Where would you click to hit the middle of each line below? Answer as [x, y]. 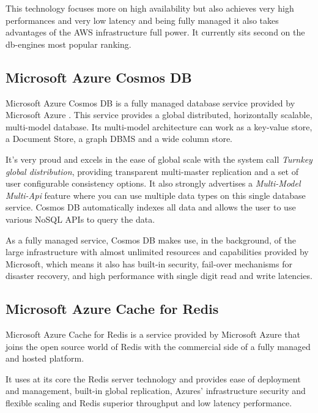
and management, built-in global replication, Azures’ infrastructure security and [156, 391]
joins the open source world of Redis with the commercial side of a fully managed [158, 346]
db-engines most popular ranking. [68, 44]
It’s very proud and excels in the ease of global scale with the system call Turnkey [159, 159]
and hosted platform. [45, 358]
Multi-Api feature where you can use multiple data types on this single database [156, 195]
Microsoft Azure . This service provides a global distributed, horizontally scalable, [159, 115]
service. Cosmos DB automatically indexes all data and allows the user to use [151, 207]
